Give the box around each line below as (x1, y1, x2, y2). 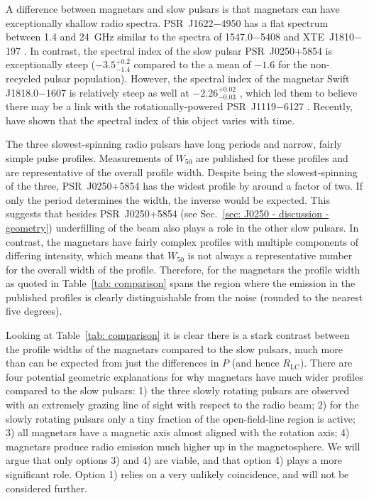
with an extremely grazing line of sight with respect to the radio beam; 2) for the (6, 397, 359, 412)
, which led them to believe (239, 85, 358, 99)
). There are (299, 355, 353, 370)
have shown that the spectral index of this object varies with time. (6, 112, 295, 127)
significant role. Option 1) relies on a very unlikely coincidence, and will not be (6, 467, 349, 481)
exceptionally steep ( (6, 57, 96, 72)
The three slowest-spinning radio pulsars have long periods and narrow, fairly (6, 136, 342, 151)
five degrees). (6, 303, 62, 318)
